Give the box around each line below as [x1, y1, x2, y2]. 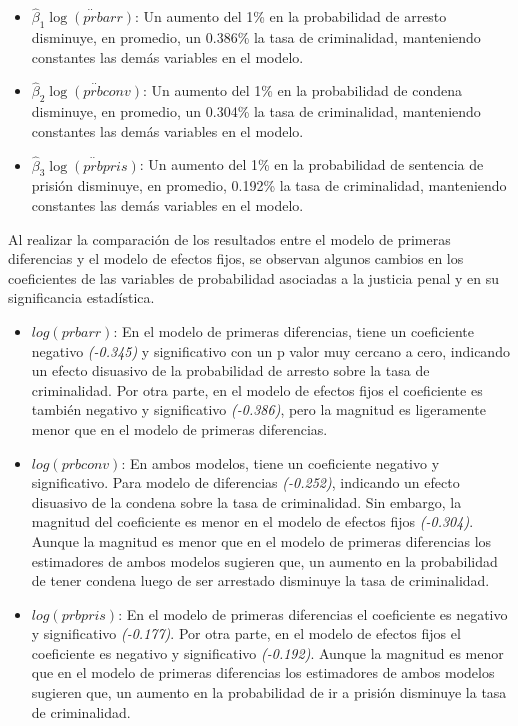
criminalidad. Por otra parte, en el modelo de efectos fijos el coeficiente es [31, 379, 483, 400]
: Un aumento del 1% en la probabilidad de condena [143, 80, 462, 101]
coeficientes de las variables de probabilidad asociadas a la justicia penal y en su [8, 267, 499, 288]
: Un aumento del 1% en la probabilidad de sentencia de [139, 154, 484, 175]
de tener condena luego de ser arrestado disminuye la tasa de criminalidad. [31, 570, 490, 591]
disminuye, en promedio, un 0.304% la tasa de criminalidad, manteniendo [31, 101, 481, 122]
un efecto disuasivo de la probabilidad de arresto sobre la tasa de [31, 360, 430, 381]
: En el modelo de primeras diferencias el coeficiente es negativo [118, 603, 508, 624]
